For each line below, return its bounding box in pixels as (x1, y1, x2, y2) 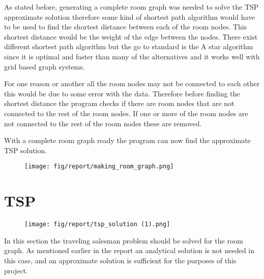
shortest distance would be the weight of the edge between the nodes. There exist (4, 31, 258, 42)
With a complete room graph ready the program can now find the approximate (4, 135, 251, 146)
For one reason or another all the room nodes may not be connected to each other (4, 78, 260, 89)
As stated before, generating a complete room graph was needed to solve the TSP (4, 2, 259, 12)
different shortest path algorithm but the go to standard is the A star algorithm (4, 41, 253, 52)
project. (4, 265, 28, 275)
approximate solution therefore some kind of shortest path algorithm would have (4, 11, 255, 22)
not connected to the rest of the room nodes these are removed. (4, 118, 202, 128)
